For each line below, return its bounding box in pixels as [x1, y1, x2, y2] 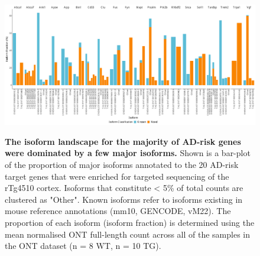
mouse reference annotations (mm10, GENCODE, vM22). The [5, 205, 231, 217]
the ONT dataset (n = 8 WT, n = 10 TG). [5, 239, 161, 252]
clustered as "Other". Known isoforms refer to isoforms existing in [5, 193, 243, 205]
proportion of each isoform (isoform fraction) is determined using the [5, 216, 255, 229]
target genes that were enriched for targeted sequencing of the [5, 170, 229, 182]
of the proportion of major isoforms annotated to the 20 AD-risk [5, 158, 239, 171]
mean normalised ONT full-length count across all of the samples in [5, 228, 251, 240]
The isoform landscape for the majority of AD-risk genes [5, 135, 241, 147]
